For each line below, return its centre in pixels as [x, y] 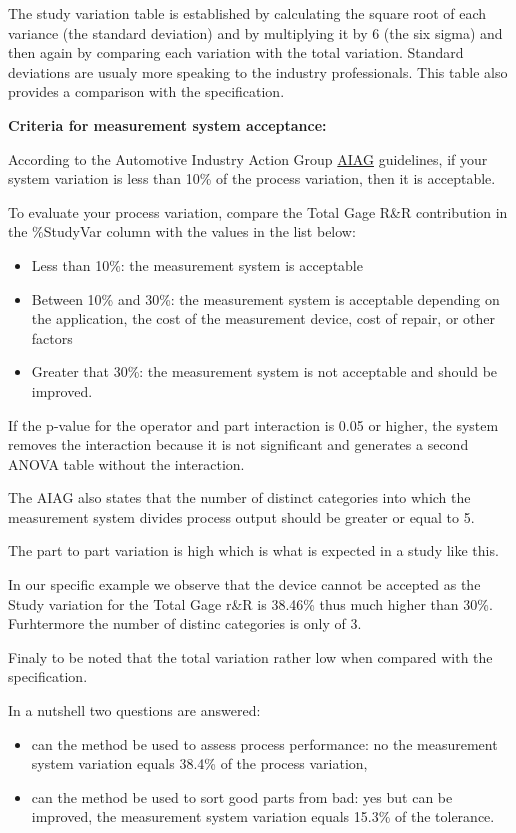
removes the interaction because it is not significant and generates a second [238, 444]
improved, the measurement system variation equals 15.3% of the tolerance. [263, 816]
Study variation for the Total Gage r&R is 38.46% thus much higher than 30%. [250, 603]
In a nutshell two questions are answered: [134, 710]
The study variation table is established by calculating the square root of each [247, 13]
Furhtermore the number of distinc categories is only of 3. [185, 623]
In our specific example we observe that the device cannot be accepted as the [244, 584]
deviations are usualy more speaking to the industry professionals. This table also [258, 71]
